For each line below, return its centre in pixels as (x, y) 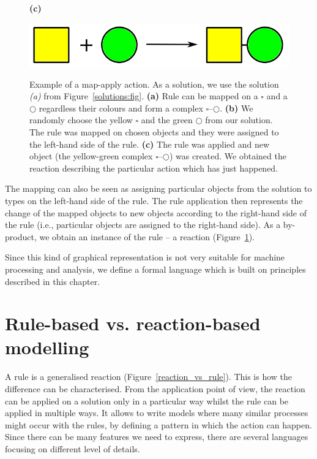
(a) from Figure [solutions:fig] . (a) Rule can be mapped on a (144, 96)
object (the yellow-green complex (91, 156)
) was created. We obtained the (228, 156)
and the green (167, 120)
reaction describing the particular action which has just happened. (154, 168)
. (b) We (237, 108)
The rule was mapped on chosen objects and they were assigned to (154, 131)
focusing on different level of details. (73, 448)
